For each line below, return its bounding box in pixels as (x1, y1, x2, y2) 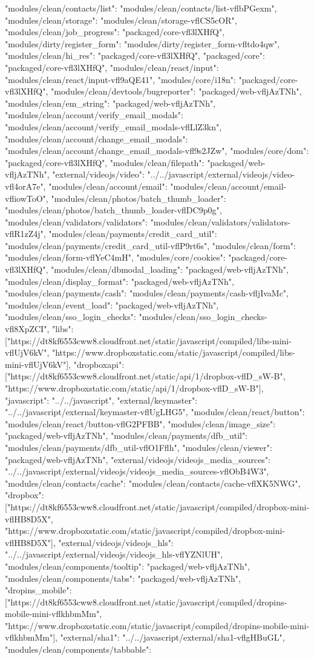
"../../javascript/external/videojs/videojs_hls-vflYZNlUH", (5, 548, 223, 561)
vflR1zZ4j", (5, 227, 46, 240)
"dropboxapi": (73, 358, 125, 370)
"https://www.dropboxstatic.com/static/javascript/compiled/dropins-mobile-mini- (5, 619, 310, 632)
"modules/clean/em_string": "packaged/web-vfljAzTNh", (5, 96, 216, 109)
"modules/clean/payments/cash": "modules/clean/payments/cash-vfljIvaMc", (5, 287, 289, 299)
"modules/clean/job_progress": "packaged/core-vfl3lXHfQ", (5, 25, 225, 38)
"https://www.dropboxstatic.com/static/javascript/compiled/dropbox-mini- (5, 524, 286, 537)
